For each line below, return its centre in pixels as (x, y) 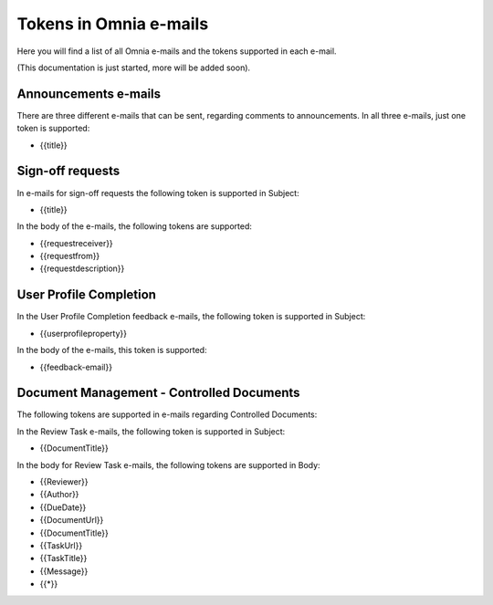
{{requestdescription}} (82, 268)
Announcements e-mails (89, 94)
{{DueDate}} (63, 507)
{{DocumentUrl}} (72, 520)
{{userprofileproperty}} (84, 333)
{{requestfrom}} (70, 256)
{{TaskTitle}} (63, 558)
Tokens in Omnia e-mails (113, 24)
